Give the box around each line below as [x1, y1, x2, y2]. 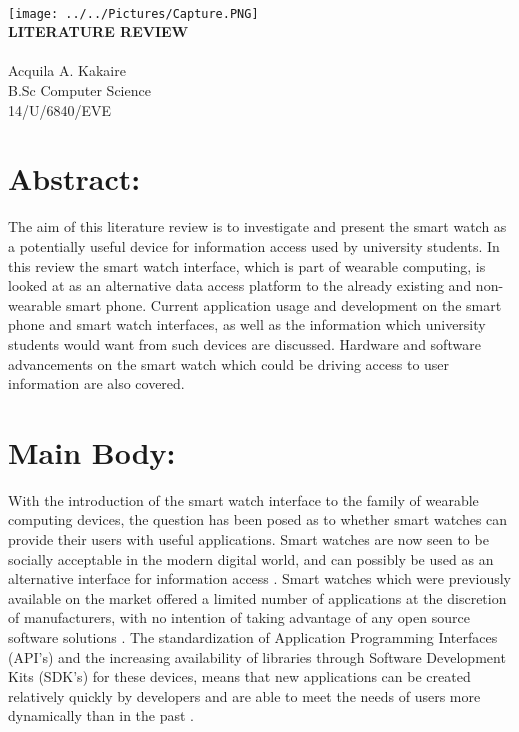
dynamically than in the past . [8, 705, 195, 726]
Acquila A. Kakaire [8, 60, 126, 81]
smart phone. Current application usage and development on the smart [65, 294, 502, 315]
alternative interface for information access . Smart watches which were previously [8, 568, 511, 589]
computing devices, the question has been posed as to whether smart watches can [8, 509, 508, 530]
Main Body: [8, 431, 176, 472]
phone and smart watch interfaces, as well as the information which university [8, 314, 486, 335]
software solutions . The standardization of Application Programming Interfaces [8, 626, 498, 647]
